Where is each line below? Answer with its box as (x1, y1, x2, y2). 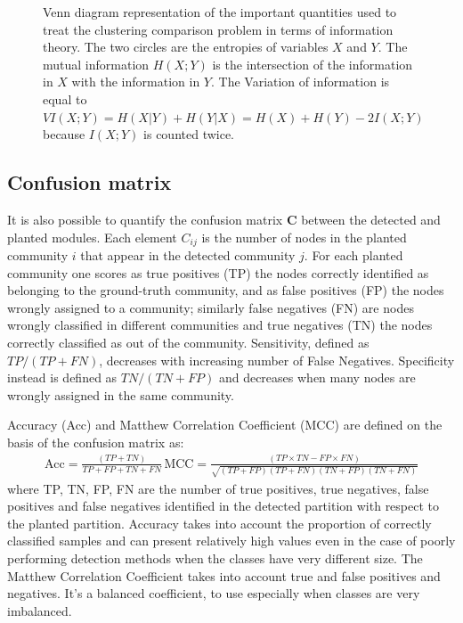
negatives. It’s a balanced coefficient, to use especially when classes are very (7, 584, 420, 603)
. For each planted (304, 246, 403, 264)
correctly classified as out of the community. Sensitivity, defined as (7, 332, 370, 351)
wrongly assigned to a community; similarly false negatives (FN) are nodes (7, 298, 414, 316)
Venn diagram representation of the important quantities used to (43, 3, 397, 20)
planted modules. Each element (7, 227, 177, 246)
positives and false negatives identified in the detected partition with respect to (7, 496, 440, 515)
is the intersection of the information (212, 54, 413, 73)
